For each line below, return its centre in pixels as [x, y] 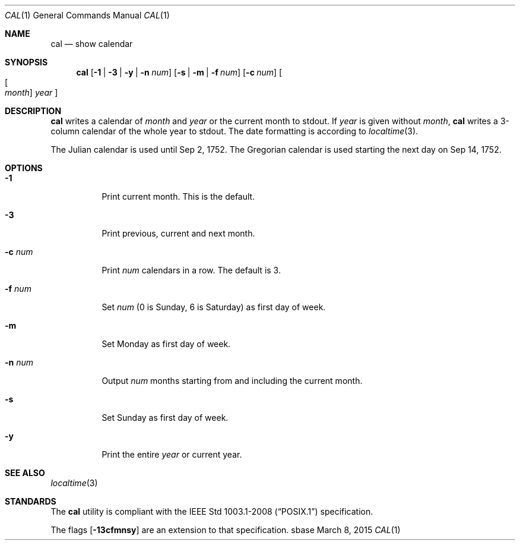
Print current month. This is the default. [178, 196]
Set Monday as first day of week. [166, 344]
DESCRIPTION [33, 111]
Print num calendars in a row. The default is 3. [191, 270]
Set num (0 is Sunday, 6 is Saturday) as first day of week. [214, 307]
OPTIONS [24, 168]
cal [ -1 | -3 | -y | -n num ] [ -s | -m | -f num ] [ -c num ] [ [179, 72]
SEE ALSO [25, 473]
